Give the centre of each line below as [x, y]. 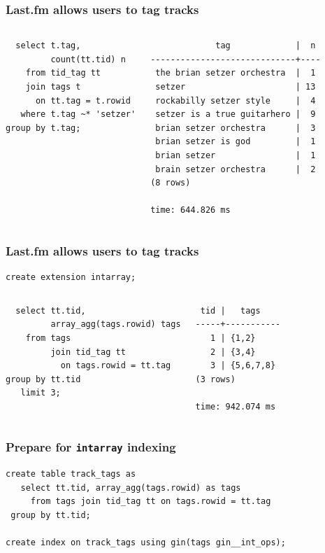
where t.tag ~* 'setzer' [78, 114]
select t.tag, [48, 46]
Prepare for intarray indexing [91, 447]
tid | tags [230, 310]
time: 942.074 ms [236, 406]
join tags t [53, 87]
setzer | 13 [236, 87]
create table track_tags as [71, 474]
